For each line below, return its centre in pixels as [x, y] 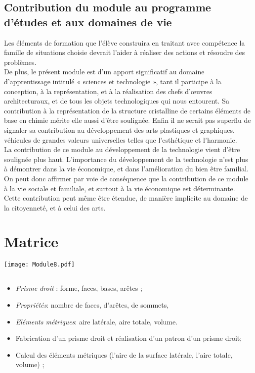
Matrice [31, 241]
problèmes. [20, 62]
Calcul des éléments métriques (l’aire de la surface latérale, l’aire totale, [124, 354]
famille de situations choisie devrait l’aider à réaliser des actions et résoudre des [125, 52]
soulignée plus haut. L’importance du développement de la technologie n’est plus [126, 159]
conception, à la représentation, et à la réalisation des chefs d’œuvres [108, 91]
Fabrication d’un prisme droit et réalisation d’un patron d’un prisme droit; [129, 338]
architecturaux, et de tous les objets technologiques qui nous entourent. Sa [117, 101]
